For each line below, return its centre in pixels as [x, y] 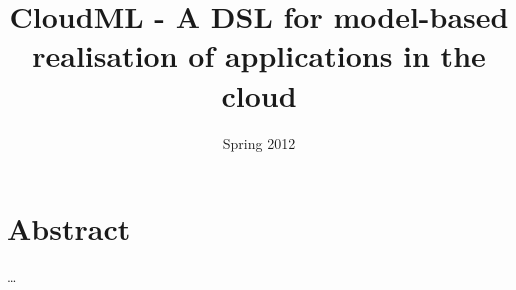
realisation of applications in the [259, 55]
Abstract [69, 228]
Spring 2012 [259, 142]
